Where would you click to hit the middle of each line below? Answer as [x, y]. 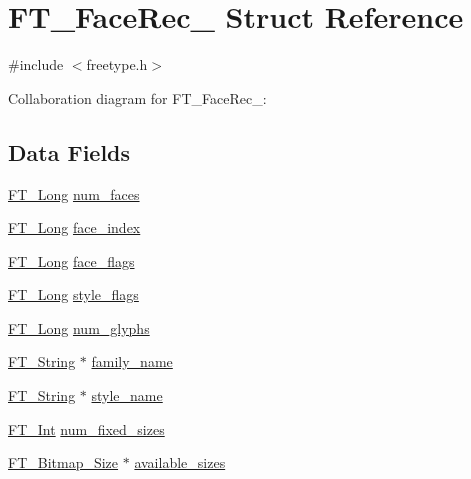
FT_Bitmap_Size [63, 462]
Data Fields [69, 151]
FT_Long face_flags [71, 260]
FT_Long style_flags [73, 294]
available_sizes [180, 462]
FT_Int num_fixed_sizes [86, 428]
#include [36, 64]
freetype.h [117, 64]
